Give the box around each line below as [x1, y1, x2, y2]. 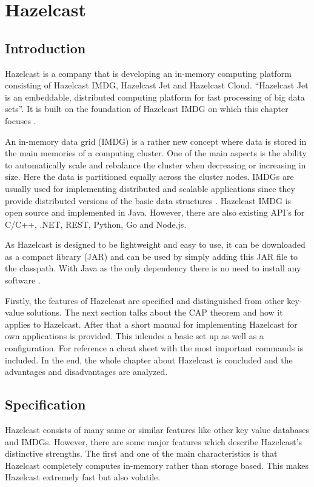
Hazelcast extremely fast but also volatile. [5, 471, 161, 483]
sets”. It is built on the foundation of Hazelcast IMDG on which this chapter [5, 102, 289, 115]
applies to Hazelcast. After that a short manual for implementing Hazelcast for [5, 317, 298, 330]
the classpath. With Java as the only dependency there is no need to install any [5, 262, 301, 274]
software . [5, 274, 41, 287]
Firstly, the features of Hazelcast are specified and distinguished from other [5, 294, 284, 306]
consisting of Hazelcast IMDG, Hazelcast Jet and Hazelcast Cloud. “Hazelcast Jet [5, 79, 309, 91]
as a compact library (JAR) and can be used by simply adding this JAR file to [5, 250, 298, 262]
